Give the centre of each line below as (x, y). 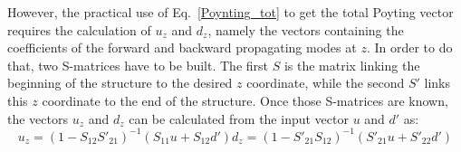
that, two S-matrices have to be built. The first (138, 65)
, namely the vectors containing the (306, 29)
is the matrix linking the (352, 65)
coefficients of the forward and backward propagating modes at (182, 47)
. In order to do (409, 47)
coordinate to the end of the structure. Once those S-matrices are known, (245, 100)
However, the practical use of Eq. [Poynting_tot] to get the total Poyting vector (230, 12)
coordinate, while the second (326, 83)
